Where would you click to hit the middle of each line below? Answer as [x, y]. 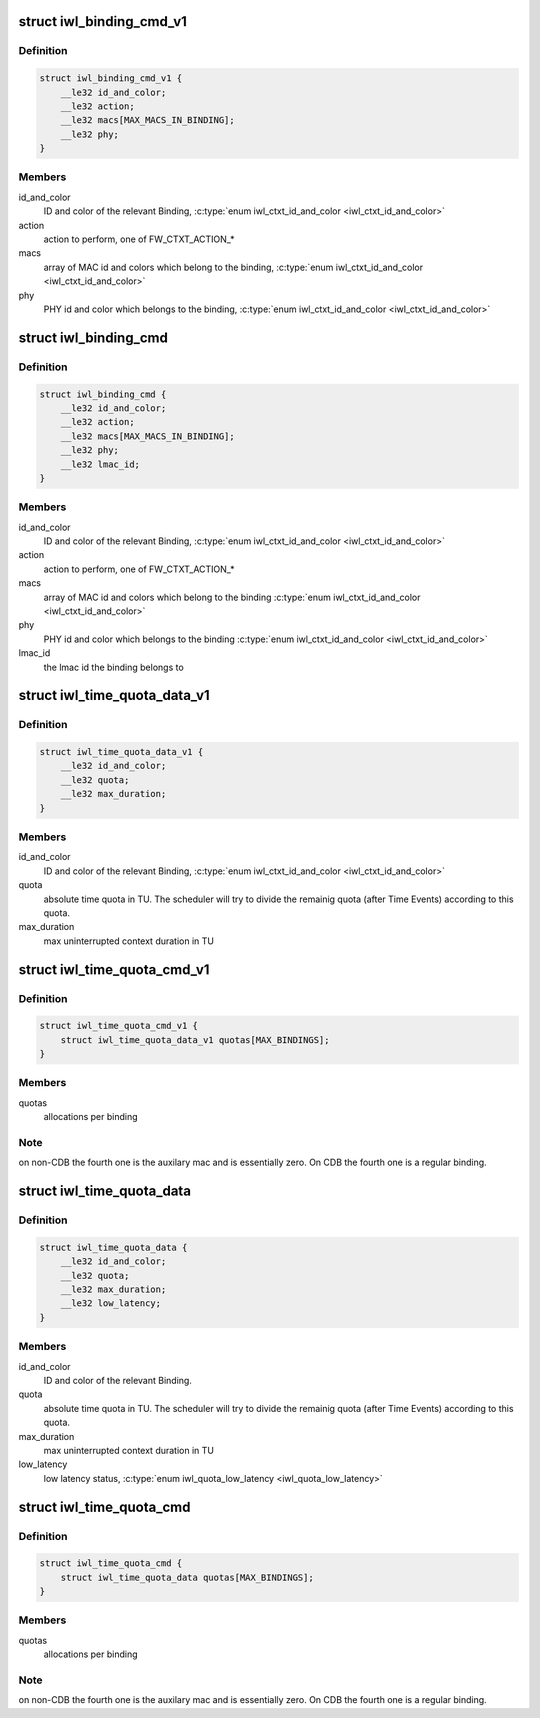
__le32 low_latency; [111, 1303]
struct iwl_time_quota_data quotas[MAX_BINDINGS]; [187, 1577]
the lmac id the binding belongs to [113, 667]
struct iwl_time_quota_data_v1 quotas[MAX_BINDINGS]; [195, 1039]
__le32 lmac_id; [100, 464]
